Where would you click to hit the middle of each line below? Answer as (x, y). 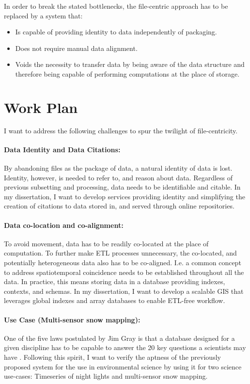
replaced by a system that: (43, 15)
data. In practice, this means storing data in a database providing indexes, (115, 281)
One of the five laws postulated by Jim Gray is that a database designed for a (119, 338)
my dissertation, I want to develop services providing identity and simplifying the (125, 196)
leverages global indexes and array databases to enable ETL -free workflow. (115, 300)
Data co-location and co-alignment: (64, 225)
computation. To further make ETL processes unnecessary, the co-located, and (120, 253)
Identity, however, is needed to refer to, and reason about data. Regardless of (118, 177)
